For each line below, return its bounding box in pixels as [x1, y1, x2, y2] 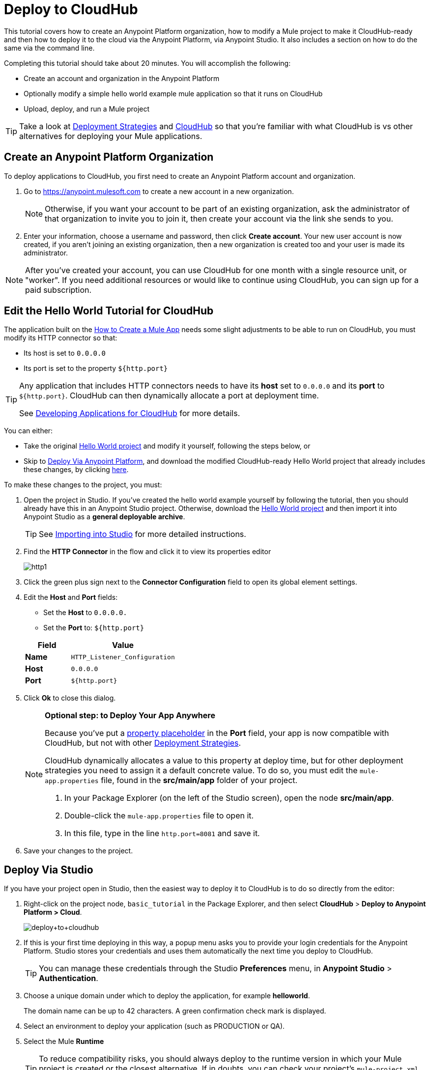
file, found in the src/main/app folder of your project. [101, 775, 298, 786]
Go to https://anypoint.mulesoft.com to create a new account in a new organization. [24, 187, 294, 196]
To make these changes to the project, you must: [4, 480, 162, 489]
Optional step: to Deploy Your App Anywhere [45, 710, 215, 721]
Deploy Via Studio [4, 863, 93, 876]
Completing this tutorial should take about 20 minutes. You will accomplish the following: [4, 58, 291, 67]
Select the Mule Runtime [24, 1037, 104, 1046]
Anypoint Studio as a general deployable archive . [24, 512, 185, 521]
